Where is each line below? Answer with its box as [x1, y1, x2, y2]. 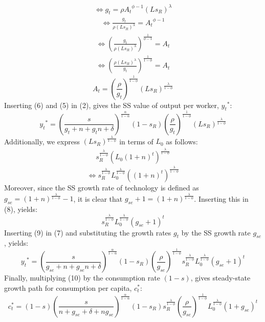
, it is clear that [73, 193, 123, 204]
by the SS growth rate [181, 227, 251, 238]
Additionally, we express [4, 136, 80, 146]
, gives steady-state [190, 272, 251, 283]
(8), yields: [4, 203, 38, 214]
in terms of [119, 136, 153, 146]
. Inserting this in [194, 193, 249, 204]
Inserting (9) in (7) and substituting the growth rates [4, 227, 171, 238]
